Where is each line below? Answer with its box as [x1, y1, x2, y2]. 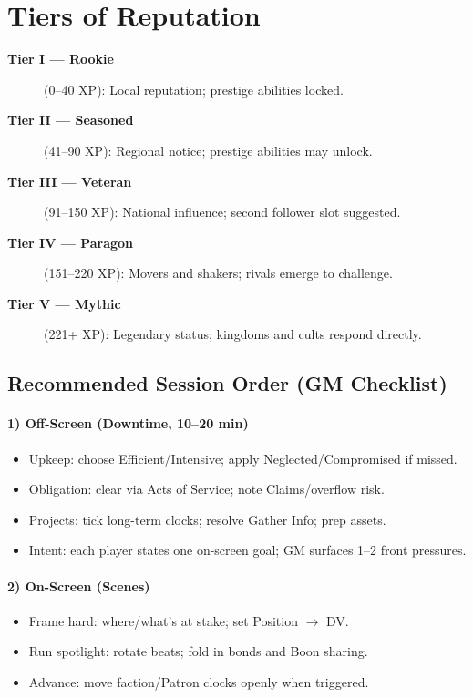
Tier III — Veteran [7, 171, 132, 190]
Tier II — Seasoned [7, 110, 134, 129]
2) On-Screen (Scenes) [7, 576, 150, 595]
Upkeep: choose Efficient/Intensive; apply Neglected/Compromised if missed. [28, 448, 458, 467]
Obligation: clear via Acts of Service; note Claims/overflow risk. [28, 479, 385, 498]
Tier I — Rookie [7, 49, 114, 68]
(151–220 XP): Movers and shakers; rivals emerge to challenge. [44, 263, 393, 282]
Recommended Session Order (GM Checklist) [7, 369, 447, 397]
